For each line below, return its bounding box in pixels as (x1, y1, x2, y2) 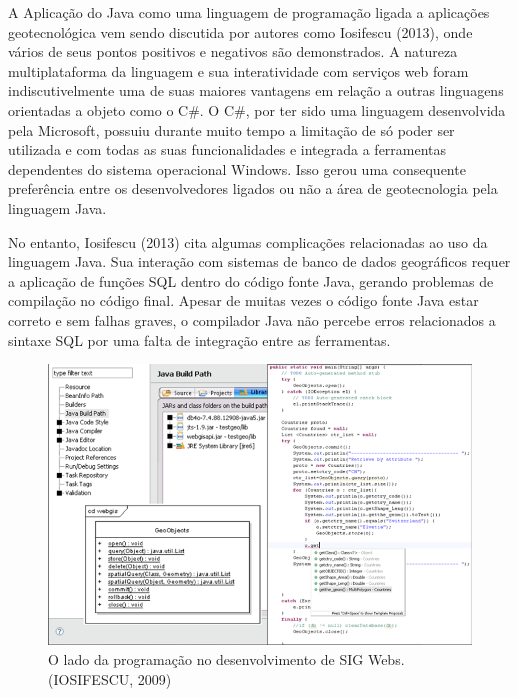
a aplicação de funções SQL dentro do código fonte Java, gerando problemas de (8, 270, 494, 291)
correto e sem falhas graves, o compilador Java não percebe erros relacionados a (8, 309, 496, 330)
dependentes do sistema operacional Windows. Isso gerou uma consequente (8, 158, 466, 179)
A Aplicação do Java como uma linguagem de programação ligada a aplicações (8, 2, 490, 22)
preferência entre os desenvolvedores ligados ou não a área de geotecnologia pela (8, 178, 498, 199)
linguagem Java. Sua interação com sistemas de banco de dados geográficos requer (8, 251, 511, 272)
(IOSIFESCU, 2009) (48, 668, 172, 689)
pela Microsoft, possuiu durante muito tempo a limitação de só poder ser (8, 119, 455, 140)
